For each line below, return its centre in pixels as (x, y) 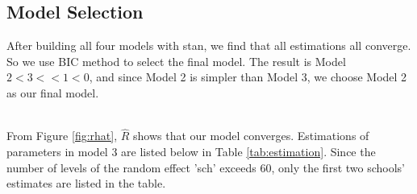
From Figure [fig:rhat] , (62, 136)
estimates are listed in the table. (86, 183)
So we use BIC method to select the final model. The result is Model (176, 61)
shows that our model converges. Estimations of (251, 136)
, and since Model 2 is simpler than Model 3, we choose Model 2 (248, 77)
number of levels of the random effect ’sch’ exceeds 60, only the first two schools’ (206, 167)
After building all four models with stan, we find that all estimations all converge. (209, 45)
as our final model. (53, 92)
